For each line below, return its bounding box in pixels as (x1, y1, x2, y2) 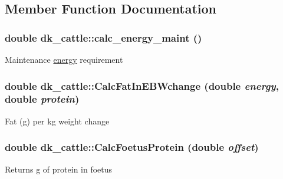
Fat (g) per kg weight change (5, 114, 110, 127)
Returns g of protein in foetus (5, 163, 113, 175)
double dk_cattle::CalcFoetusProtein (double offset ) (5, 140, 259, 154)
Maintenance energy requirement (5, 53, 123, 65)
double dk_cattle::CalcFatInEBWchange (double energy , (5, 78, 279, 93)
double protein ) (5, 92, 80, 106)
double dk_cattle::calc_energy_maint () (5, 30, 202, 45)
